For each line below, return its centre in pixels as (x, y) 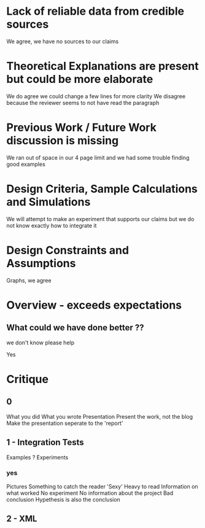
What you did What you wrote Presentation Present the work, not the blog (100, 416)
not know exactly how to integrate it (52, 225)
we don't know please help (41, 343)
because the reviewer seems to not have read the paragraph (83, 103)
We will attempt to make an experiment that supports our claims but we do (100, 219)
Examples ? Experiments (37, 457)
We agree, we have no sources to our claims (63, 41)
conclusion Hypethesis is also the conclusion (64, 499)
